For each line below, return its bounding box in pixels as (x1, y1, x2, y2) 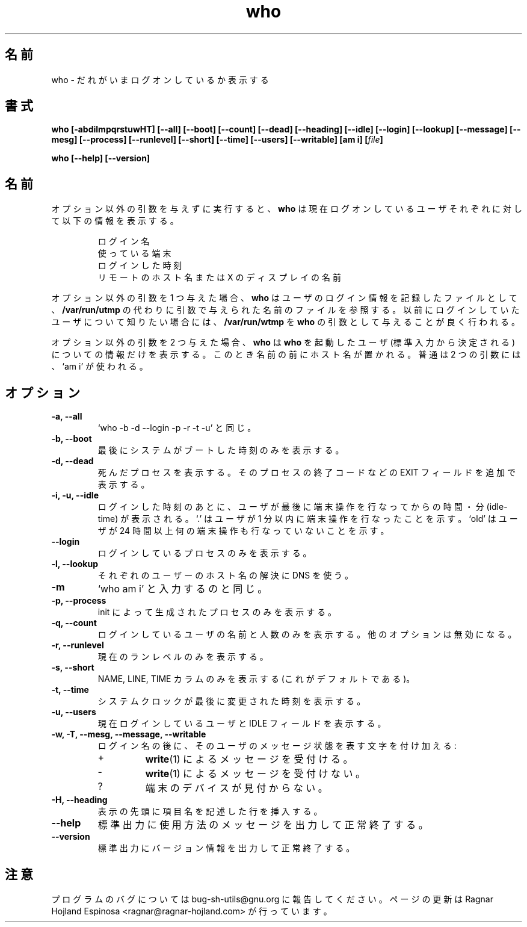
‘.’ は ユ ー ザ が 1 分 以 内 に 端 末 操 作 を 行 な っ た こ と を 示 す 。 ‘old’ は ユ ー (196, 513, 518, 524)
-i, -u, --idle (51, 490, 99, 501)
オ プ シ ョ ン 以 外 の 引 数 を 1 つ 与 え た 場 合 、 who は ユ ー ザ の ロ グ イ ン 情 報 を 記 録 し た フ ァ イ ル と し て (51, 293, 517, 303)
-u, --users (51, 707, 96, 718)
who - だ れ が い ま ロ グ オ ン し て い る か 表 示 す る (51, 74, 269, 85)
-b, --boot (51, 433, 92, 444)
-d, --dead (51, 456, 94, 467)
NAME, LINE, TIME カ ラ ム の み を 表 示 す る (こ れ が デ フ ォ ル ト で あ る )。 (97, 674, 415, 684)
